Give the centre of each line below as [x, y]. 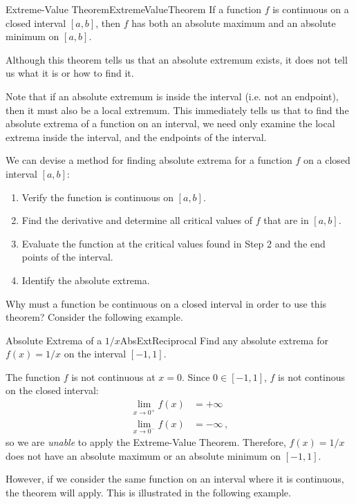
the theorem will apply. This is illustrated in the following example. [148, 492]
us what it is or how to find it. [70, 73]
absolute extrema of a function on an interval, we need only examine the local [170, 123]
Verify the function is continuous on [97, 197]
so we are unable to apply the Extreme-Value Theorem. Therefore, [146, 442]
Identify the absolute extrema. [86, 280]
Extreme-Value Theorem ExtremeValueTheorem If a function [133, 9]
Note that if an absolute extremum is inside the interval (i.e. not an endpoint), [172, 96]
